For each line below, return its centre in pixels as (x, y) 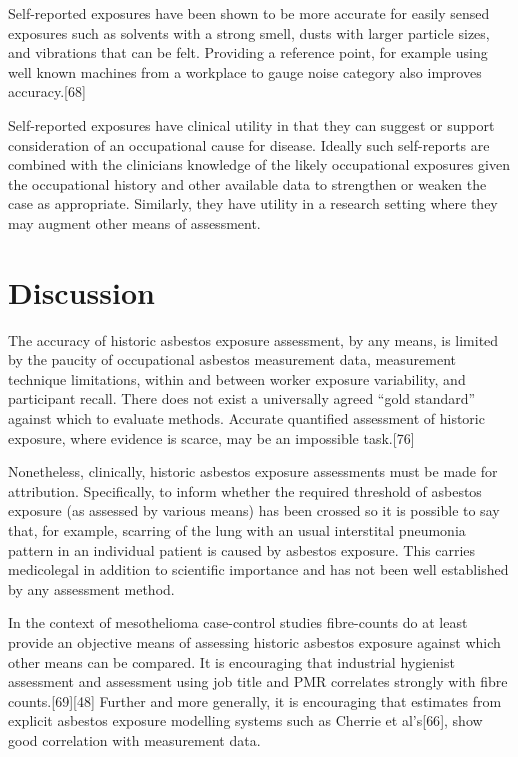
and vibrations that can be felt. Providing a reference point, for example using (248, 52)
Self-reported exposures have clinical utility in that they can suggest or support (251, 124)
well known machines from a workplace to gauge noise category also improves (245, 71)
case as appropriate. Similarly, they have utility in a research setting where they (253, 203)
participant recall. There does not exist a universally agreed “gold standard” (242, 398)
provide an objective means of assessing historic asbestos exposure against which (254, 641)
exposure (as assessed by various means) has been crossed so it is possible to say (254, 510)
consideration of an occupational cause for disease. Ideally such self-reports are (249, 144)
